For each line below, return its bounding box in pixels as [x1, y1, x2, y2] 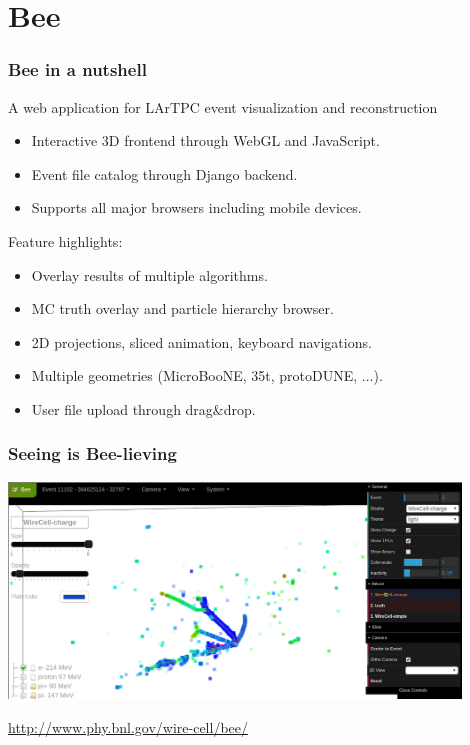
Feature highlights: [8, 230, 123, 251]
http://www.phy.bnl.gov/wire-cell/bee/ [8, 716, 249, 737]
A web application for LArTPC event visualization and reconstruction [8, 96, 438, 117]
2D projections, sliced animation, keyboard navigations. [31, 331, 372, 352]
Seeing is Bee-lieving [8, 441, 177, 466]
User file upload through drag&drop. [31, 398, 256, 419]
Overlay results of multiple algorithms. [31, 264, 268, 285]
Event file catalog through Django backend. [31, 163, 298, 184]
